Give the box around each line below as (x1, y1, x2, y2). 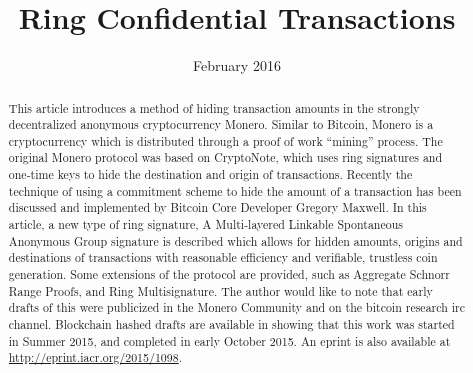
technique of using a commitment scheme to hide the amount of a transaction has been (8, 182, 462, 199)
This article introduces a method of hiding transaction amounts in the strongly (8, 99, 420, 116)
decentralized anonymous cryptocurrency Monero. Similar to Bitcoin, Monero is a (8, 116, 434, 133)
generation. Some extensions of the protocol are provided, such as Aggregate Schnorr (8, 266, 450, 283)
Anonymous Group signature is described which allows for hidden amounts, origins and (8, 232, 463, 249)
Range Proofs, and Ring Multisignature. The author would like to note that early (8, 282, 433, 299)
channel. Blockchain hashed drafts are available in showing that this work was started (8, 316, 455, 333)
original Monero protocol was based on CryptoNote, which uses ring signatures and (8, 149, 443, 166)
